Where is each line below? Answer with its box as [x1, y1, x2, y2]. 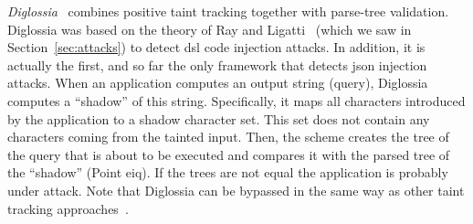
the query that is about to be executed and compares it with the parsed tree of [7, 144, 450, 164]
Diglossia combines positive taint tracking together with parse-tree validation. [7, 2, 449, 20]
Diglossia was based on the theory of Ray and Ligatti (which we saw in [7, 19, 412, 38]
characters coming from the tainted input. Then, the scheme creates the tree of [7, 127, 449, 146]
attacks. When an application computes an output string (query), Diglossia [7, 73, 428, 92]
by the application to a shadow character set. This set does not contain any [7, 109, 430, 128]
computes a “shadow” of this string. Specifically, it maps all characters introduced [7, 91, 466, 110]
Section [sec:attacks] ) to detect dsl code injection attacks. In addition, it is [7, 37, 426, 57]
